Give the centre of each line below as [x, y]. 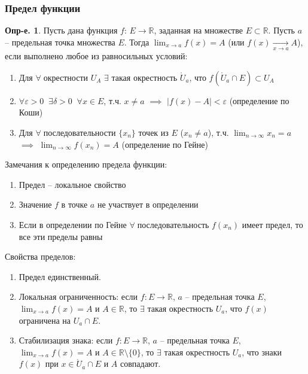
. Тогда [137, 42]
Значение [35, 204]
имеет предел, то [272, 224]
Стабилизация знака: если [66, 340]
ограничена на [45, 320]
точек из [153, 132]
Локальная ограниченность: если [78, 297]
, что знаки [262, 352]
